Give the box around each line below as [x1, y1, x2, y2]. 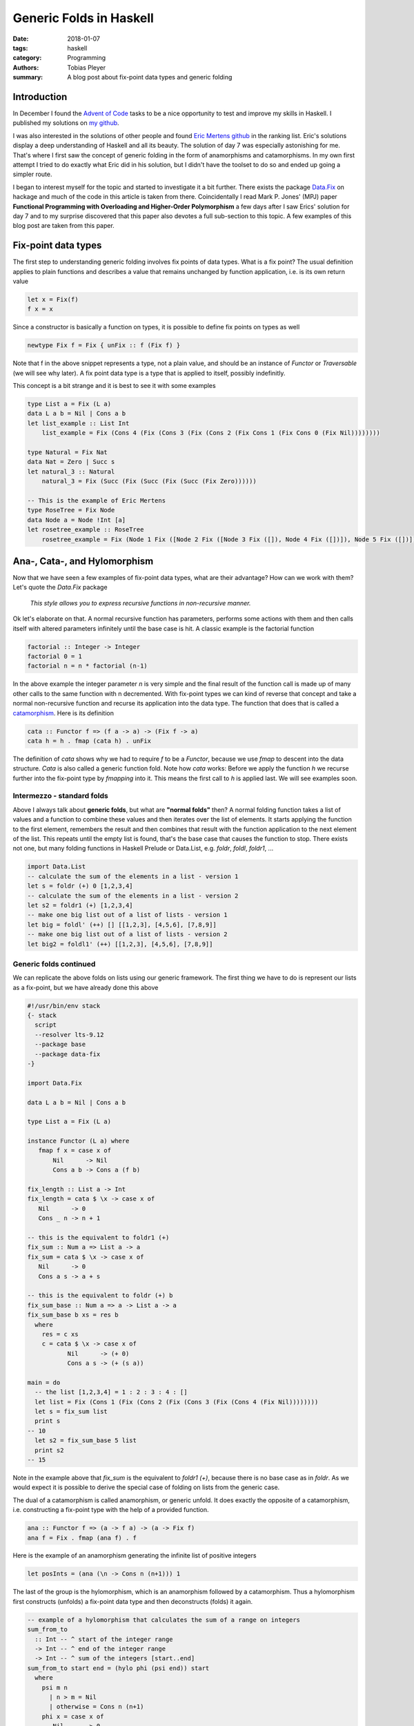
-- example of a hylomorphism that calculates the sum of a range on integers [27, 1616, 300, 1624]
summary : [12, 73, 43, 81]
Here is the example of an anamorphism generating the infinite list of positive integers [12, 1551, 257, 1560]
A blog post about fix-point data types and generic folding [67, 73, 233, 81]
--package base [34, 1040, 86, 1049]
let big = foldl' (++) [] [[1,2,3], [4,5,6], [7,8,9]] [27, 920, 217, 929]
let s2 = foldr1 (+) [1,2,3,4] [27, 901, 134, 909]
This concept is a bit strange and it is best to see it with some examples [12, 382, 217, 390]
